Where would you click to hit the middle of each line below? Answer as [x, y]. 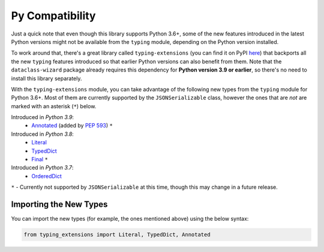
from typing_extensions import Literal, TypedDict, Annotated [117, 235]
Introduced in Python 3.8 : [43, 134]
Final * [40, 159]
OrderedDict [47, 176]
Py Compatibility [53, 16]
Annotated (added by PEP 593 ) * [72, 126]
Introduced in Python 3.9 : [43, 117]
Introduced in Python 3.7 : [42, 168]
